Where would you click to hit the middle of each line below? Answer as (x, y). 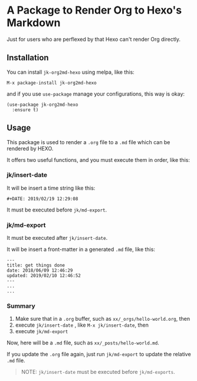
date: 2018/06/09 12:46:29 (40, 271)
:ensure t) (25, 110)
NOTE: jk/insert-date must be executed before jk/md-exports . (98, 372)
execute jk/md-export (42, 331)
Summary (21, 306)
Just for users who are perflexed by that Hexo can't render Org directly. (94, 39)
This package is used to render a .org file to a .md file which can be (88, 142)
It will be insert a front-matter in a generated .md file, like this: (81, 249)
